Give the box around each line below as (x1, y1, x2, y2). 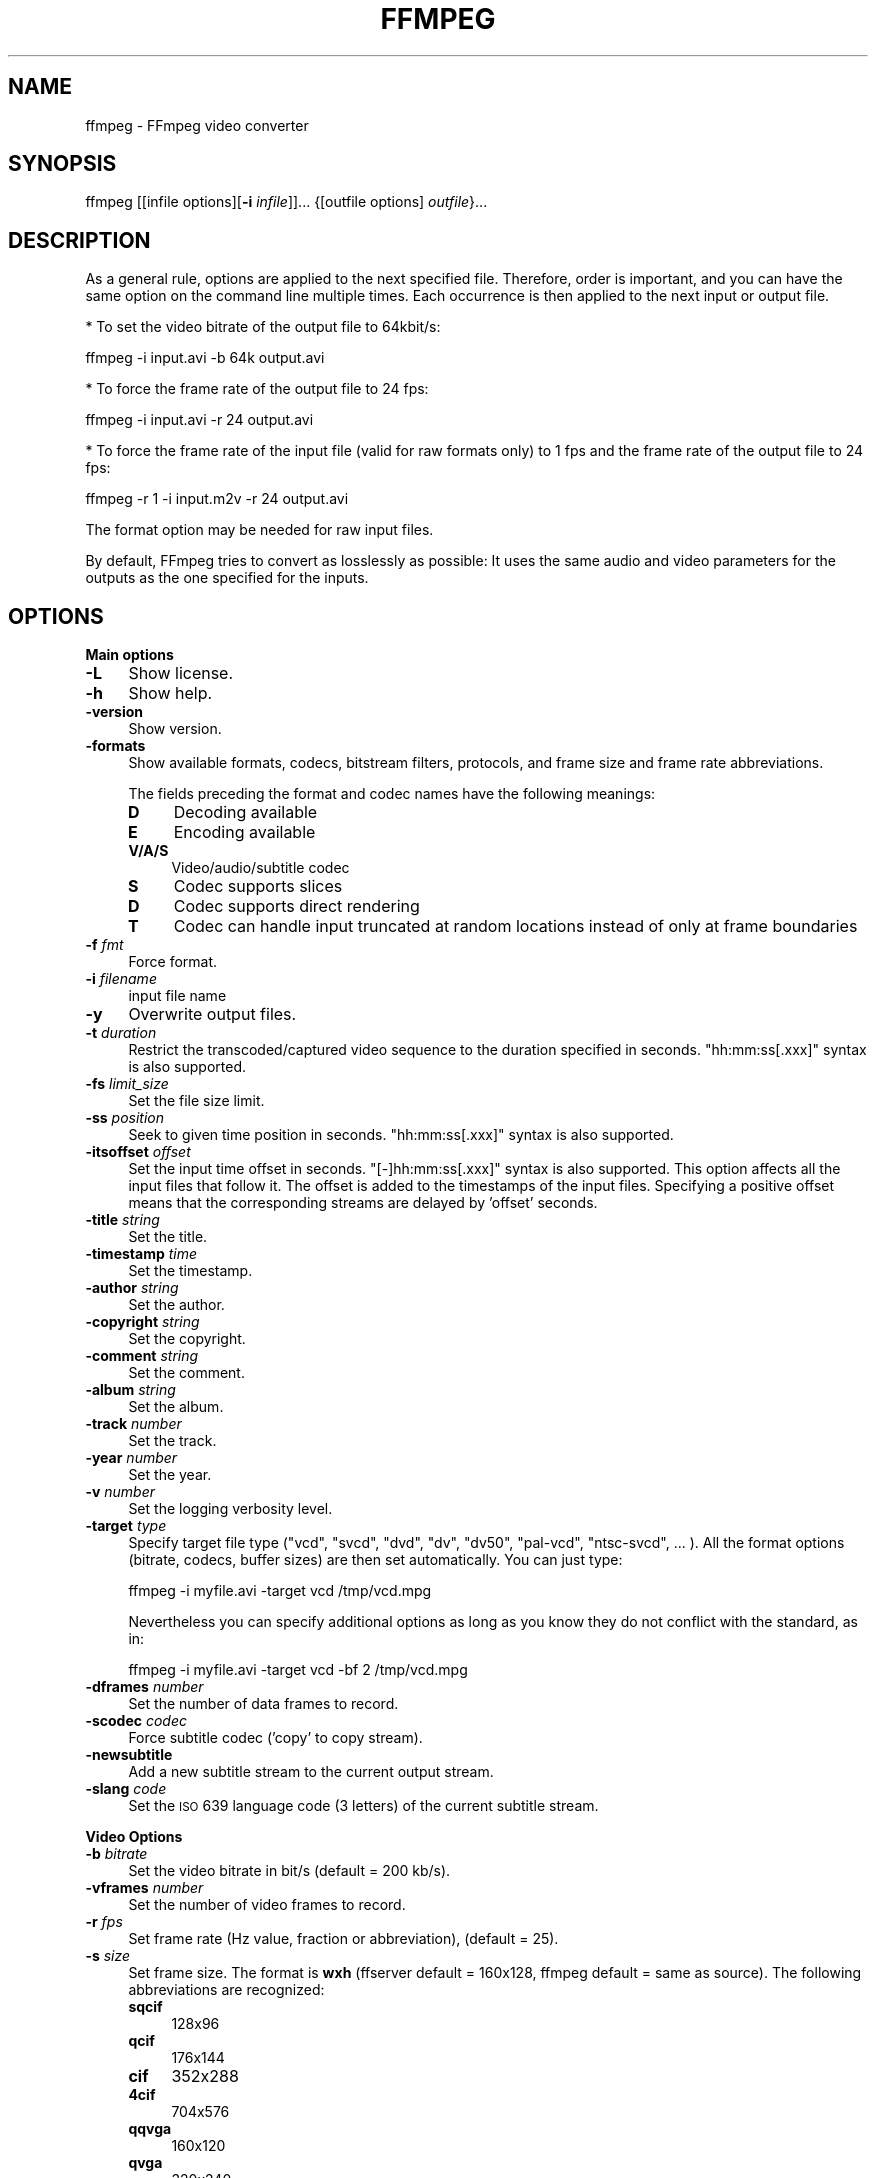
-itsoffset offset (85, 1143, 191, 1161)
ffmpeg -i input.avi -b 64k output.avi (85, 349, 325, 367)
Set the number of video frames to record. (128, 1896, 406, 1914)
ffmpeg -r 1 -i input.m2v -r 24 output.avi (85, 490, 349, 508)
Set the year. (128, 1466, 212, 1484)
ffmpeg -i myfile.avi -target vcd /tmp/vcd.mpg (128, 1582, 432, 1600)
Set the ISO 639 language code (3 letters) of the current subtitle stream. (128, 1797, 599, 1815)
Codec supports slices (173, 876, 343, 897)
